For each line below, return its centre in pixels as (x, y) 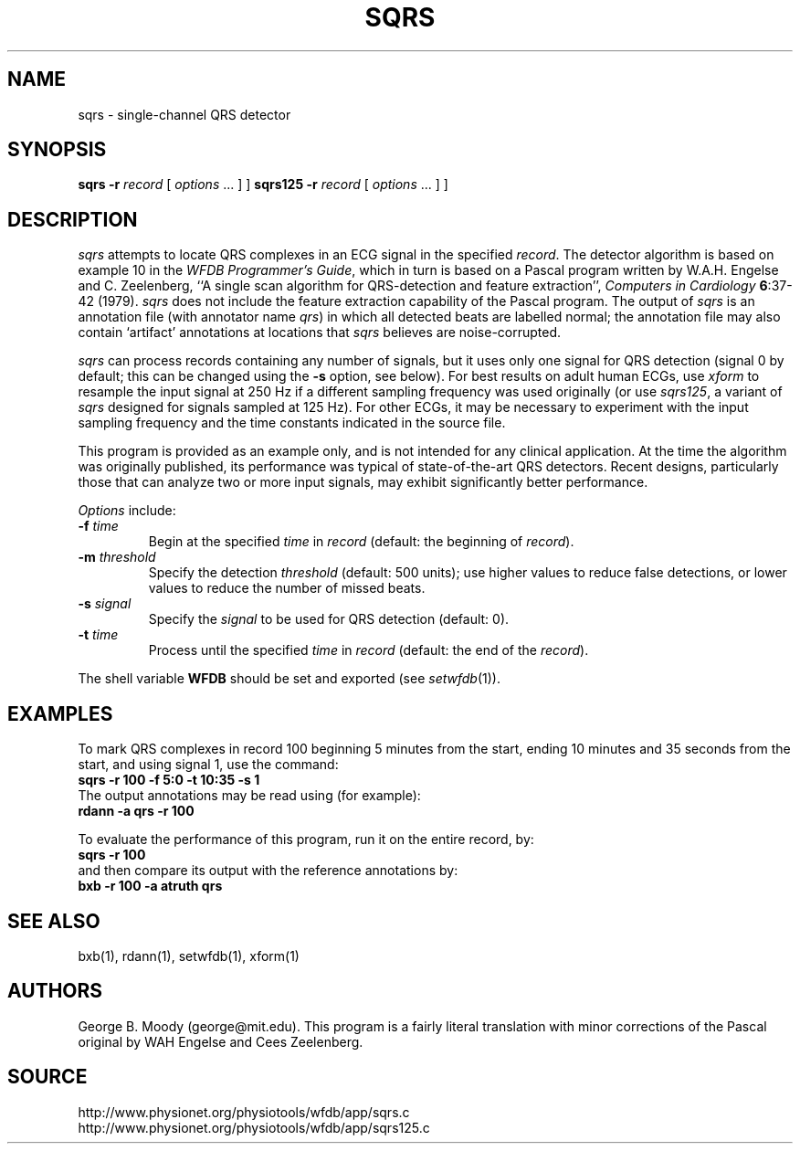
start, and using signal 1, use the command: (208, 765)
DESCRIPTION (73, 219)
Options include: (127, 511)
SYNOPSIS (57, 150)
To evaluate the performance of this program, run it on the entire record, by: (306, 839)
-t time (98, 635)
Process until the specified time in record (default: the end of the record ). (368, 650)
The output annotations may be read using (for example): (249, 796)
